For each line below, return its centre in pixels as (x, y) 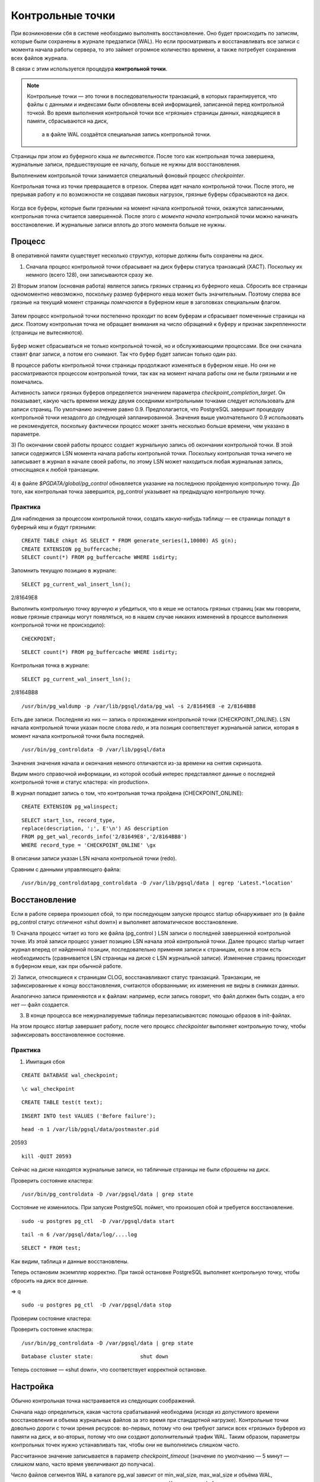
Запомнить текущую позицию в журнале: (64, 571)
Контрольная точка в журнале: (50, 665)
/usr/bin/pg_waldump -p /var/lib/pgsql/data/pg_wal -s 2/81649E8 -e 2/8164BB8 (139, 706)
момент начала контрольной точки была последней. (78, 736)
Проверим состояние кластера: (51, 1318)
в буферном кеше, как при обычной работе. (67, 966)
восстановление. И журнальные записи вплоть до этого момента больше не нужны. (119, 225)
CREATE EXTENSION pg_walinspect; (70, 807)
